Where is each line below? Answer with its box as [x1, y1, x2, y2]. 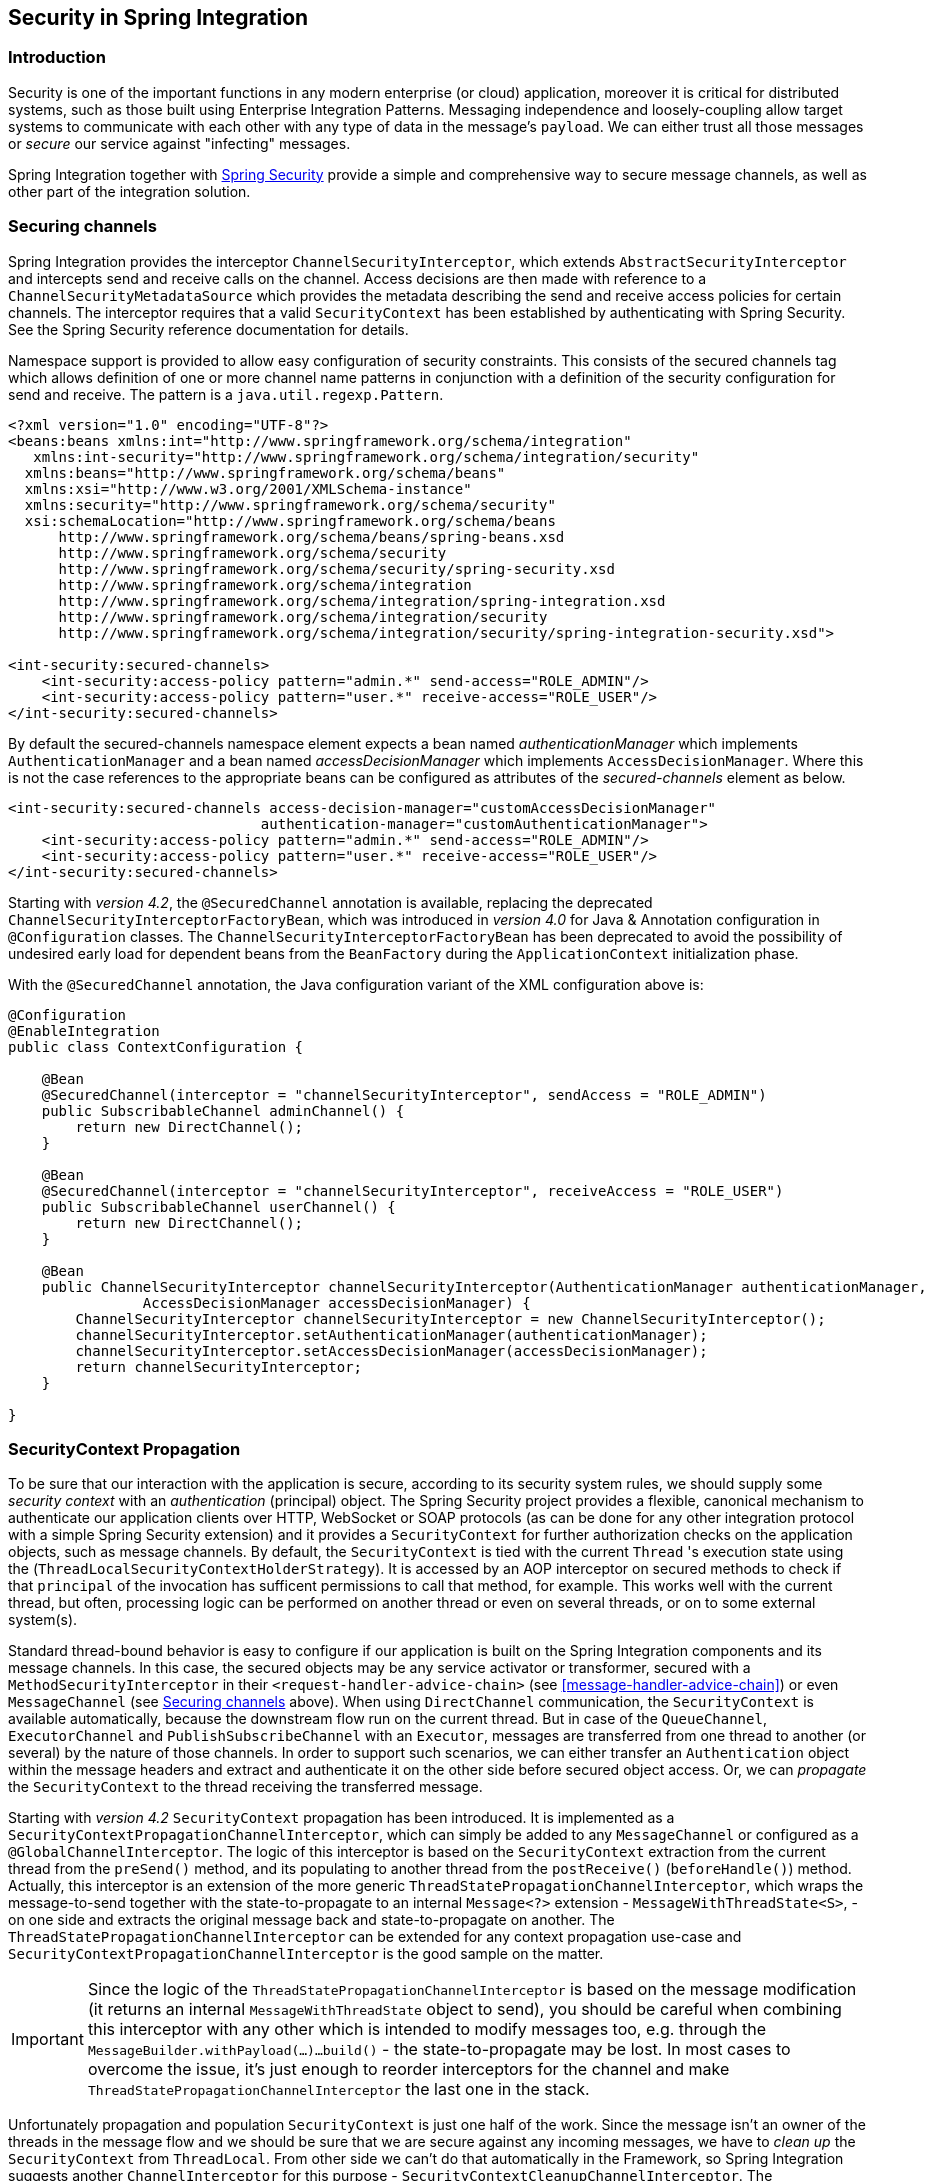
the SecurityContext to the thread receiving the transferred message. [8, 1778, 483, 1796]
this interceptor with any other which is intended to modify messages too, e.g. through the [87, 2019, 767, 2040]
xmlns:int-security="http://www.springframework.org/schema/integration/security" [33, 448, 700, 465]
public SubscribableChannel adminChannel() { [41, 1102, 405, 1119]
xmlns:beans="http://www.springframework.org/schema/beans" [24, 464, 506, 481]
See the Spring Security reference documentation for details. [8, 320, 409, 338]
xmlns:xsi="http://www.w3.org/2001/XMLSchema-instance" [24, 480, 472, 497]
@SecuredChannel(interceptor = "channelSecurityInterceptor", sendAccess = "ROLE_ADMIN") [41, 1086, 767, 1103]
